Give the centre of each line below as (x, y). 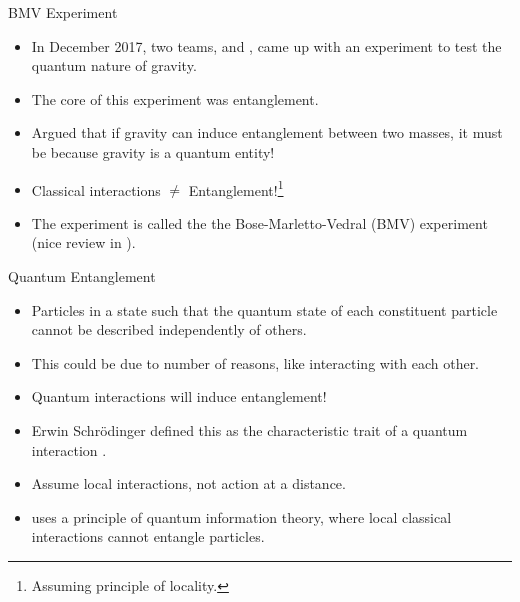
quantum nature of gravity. (114, 65)
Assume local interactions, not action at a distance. (188, 483)
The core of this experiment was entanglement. (175, 98)
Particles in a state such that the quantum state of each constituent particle (264, 309)
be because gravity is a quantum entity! (153, 151)
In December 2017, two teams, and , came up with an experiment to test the (266, 45)
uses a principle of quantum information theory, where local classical (241, 516)
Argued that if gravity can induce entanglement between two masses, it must (267, 132)
